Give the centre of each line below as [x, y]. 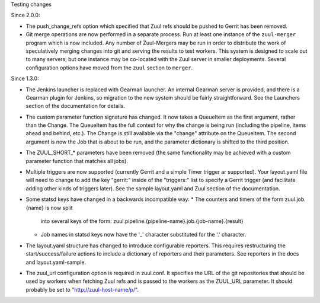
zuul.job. [295, 199]
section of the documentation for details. [76, 106]
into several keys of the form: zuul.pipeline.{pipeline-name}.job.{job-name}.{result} [142, 221]
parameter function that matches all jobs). [77, 161]
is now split [59, 208]
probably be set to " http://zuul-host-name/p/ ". [82, 289]
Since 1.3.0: [25, 79]
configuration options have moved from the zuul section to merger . [109, 68]
